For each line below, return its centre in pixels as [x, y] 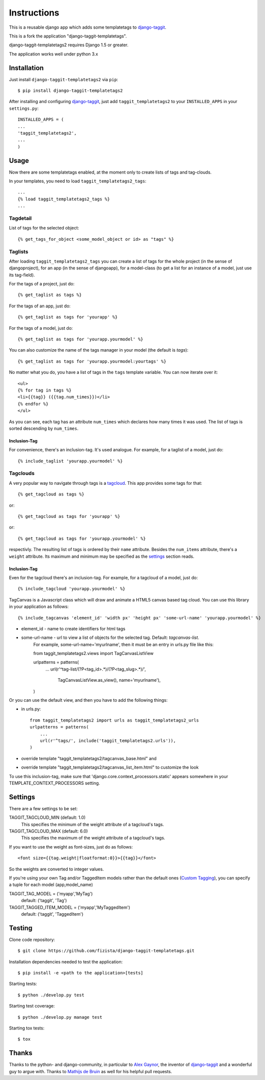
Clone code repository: [32, 939]
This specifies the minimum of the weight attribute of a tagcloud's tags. [93, 824]
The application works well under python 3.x [53, 54]
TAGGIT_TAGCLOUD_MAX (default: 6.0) [48, 831]
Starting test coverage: [32, 1006]
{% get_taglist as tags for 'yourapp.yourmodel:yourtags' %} [92, 361]
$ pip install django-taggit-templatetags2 [70, 91]
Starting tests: [23, 984]
